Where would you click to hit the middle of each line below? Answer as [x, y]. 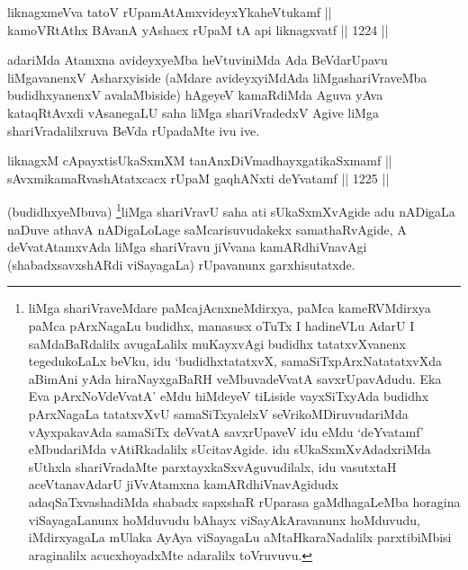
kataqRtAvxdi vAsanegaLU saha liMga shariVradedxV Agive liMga [193, 112]
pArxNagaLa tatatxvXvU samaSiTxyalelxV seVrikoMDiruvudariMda [218, 413]
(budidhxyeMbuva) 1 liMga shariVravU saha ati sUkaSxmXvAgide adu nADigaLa [231, 210]
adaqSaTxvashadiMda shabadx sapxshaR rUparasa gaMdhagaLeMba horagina [244, 501]
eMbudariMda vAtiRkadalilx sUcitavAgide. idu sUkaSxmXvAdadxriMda [229, 449]
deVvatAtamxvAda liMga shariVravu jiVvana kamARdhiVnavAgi [187, 247]
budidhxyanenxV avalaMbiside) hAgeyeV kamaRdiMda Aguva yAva [195, 95]
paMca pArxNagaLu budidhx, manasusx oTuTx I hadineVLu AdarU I [221, 325]
